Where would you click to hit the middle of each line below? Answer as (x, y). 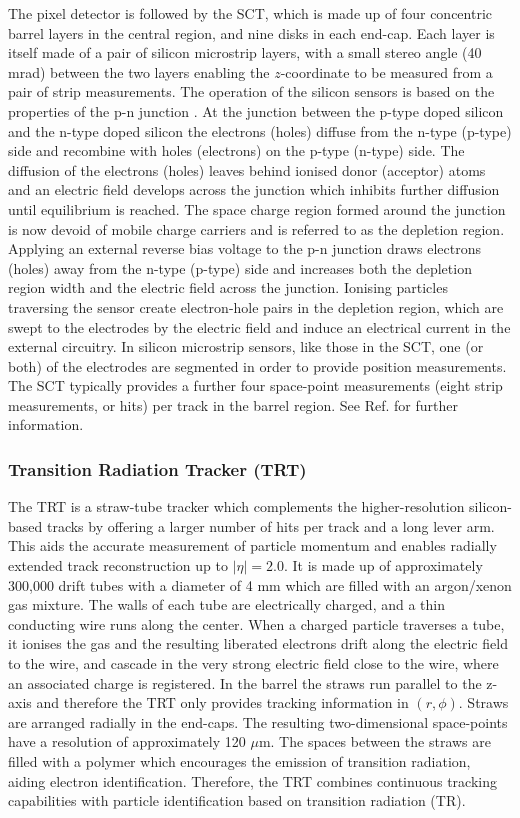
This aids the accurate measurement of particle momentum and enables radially (252, 545)
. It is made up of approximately (383, 565)
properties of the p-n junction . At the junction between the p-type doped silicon (256, 110)
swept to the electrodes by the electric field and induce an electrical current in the (259, 326)
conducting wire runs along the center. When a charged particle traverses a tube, (256, 623)
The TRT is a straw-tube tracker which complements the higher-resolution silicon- (260, 506)
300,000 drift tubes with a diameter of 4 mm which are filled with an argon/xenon (260, 584)
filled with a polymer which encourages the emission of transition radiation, (239, 761)
